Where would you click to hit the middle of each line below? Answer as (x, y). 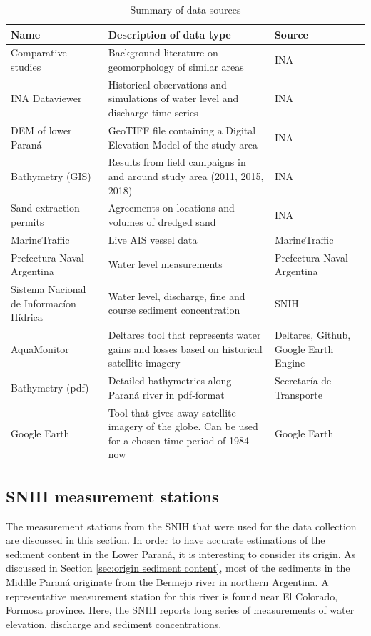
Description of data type (169, 34)
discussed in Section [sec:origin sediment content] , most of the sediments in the (178, 568)
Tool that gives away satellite (172, 412)
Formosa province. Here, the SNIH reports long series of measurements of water (180, 610)
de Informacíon (44, 303)
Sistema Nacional (49, 289)
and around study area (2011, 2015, (186, 175)
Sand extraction (45, 208)
